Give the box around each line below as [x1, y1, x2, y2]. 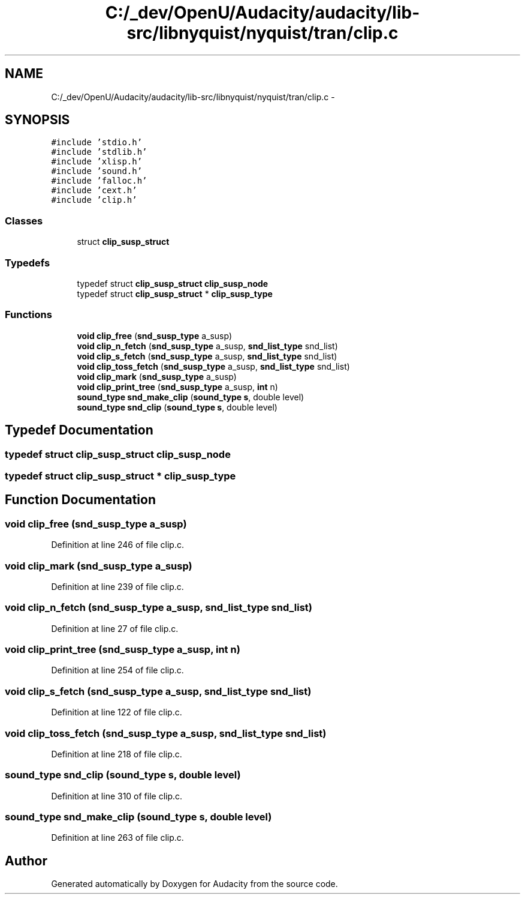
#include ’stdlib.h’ [51, 147, 147, 157]
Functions [5, 308, 52, 321]
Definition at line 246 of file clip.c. [51, 540, 184, 550]
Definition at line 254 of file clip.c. [51, 665, 184, 676]
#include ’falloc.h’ [51, 176, 147, 186]
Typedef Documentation [5, 422, 153, 438]
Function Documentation [5, 492, 156, 508]
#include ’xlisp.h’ [51, 157, 143, 167]
